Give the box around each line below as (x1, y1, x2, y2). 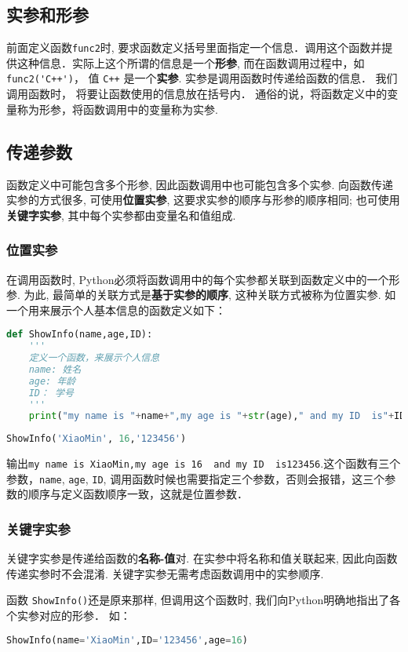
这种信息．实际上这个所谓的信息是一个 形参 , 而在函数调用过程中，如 (16, 54, 365, 71)
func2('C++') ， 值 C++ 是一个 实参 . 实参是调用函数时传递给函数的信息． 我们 (6, 70, 398, 86)
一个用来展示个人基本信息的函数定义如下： (6, 301, 226, 318)
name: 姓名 (28, 363, 82, 375)
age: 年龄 (28, 375, 76, 387)
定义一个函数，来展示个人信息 (28, 352, 160, 364)
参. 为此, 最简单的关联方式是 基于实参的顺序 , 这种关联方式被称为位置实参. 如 (6, 286, 396, 303)
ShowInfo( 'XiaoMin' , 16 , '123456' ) (6, 433, 187, 445)
